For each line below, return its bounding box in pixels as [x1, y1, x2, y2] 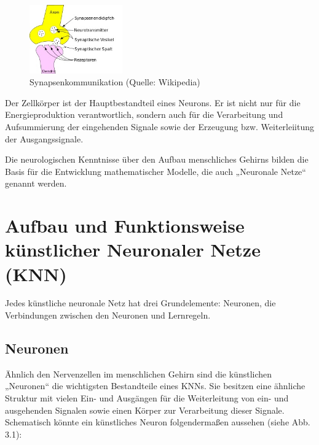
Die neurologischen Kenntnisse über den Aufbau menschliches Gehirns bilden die [5, 153, 309, 166]
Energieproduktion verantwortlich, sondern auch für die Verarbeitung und [5, 108, 283, 121]
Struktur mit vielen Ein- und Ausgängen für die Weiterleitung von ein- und [5, 392, 289, 404]
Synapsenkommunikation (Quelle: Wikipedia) [30, 75, 200, 88]
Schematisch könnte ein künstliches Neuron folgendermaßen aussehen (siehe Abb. [5, 416, 310, 428]
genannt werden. [5, 177, 67, 190]
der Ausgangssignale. [5, 132, 84, 145]
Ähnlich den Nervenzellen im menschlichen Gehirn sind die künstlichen [5, 367, 272, 380]
